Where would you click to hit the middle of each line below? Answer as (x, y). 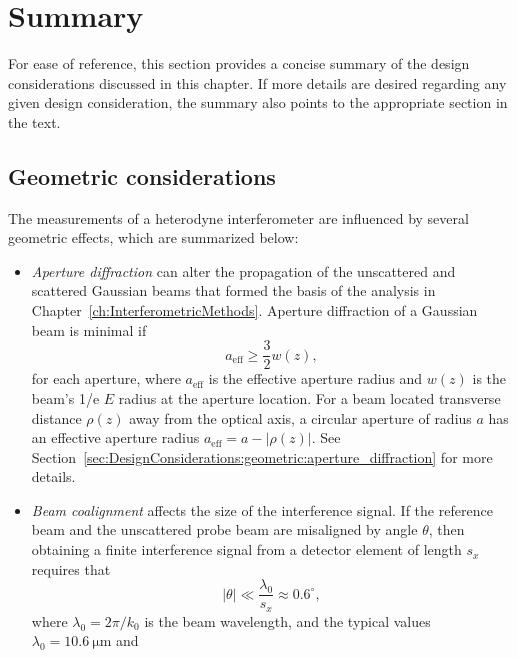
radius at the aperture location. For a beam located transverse (309, 397)
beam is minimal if (89, 329)
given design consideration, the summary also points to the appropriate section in (258, 102)
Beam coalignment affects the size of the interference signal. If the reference (262, 509)
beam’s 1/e (65, 397)
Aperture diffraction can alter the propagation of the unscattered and (243, 270)
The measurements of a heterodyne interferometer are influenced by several (238, 217)
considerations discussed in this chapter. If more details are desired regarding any (257, 82)
